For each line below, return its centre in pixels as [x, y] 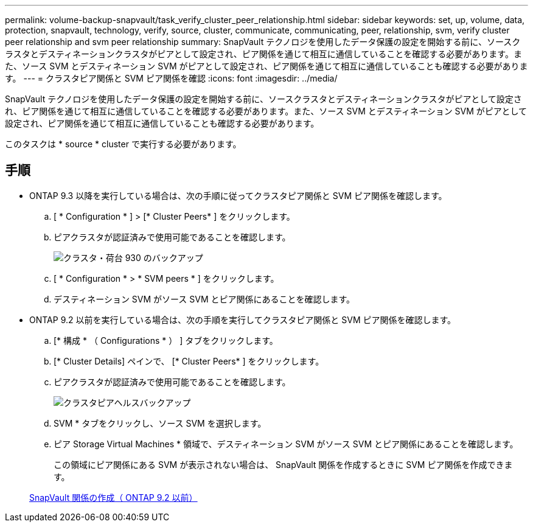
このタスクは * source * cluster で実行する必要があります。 [123, 144]
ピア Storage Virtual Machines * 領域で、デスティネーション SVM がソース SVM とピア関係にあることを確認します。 [286, 444]
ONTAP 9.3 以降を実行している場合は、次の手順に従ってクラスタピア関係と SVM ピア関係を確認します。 [238, 195]
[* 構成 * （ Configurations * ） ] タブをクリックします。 [166, 340]
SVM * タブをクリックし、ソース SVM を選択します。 [160, 423]
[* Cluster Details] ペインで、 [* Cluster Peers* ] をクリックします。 [189, 361]
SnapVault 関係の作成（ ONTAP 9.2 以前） [113, 497]
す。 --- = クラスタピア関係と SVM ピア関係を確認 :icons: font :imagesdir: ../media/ [171, 78]
